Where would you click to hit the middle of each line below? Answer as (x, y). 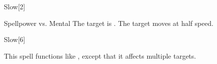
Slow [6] (15, 39)
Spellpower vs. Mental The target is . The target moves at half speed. (109, 23)
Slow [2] (15, 6)
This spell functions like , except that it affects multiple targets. (100, 55)
